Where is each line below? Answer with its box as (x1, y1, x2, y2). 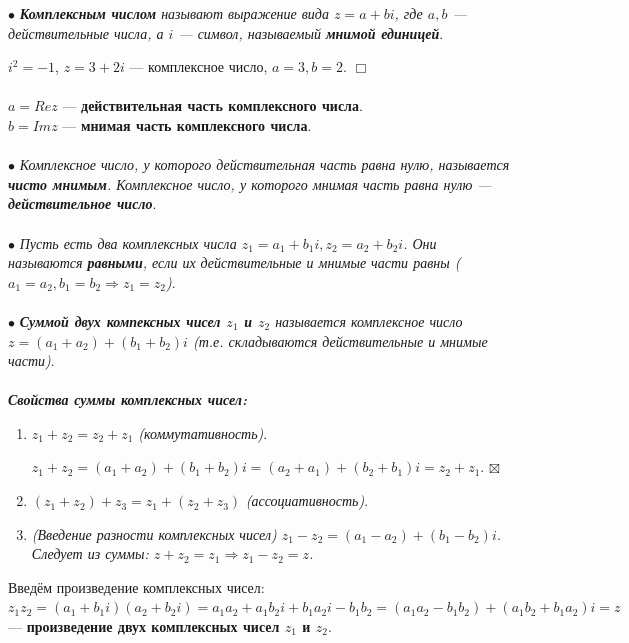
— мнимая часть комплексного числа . (62, 114, 312, 135)
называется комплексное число (275, 310, 463, 331)
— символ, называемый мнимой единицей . (178, 22, 444, 43)
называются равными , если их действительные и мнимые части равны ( (8, 252, 461, 273)
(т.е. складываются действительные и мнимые (192, 330, 488, 351)
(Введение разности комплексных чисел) (31, 523, 277, 544)
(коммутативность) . (138, 422, 268, 443)
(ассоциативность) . (245, 490, 369, 511)
